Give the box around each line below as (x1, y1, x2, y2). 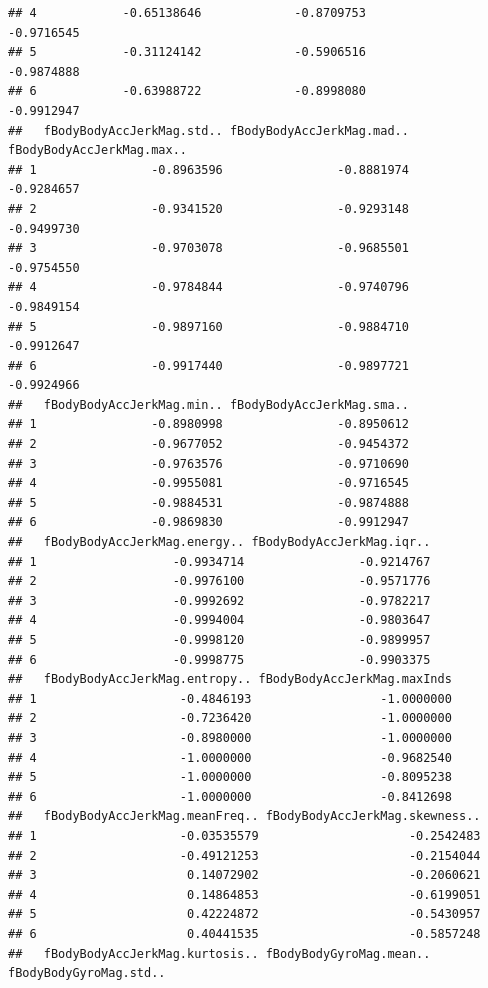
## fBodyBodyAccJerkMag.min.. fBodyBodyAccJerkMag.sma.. (8, 397, 409, 412)
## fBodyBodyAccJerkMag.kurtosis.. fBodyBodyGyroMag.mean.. (8, 946, 431, 961)
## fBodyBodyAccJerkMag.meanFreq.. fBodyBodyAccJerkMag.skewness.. (8, 809, 481, 824)
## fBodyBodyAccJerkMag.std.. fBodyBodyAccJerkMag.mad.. (8, 123, 409, 138)
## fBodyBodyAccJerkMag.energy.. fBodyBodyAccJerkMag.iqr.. (8, 535, 431, 550)
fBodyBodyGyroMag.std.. (8, 966, 166, 981)
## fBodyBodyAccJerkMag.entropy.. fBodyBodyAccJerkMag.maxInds (8, 672, 452, 687)
